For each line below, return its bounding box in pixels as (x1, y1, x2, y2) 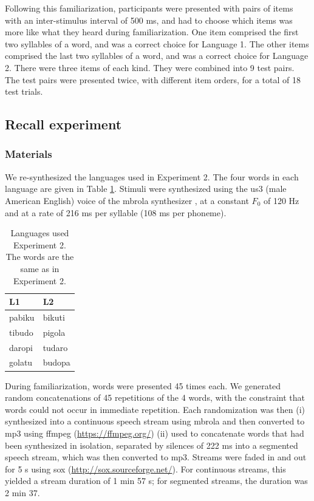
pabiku (9, 310, 35, 323)
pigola (43, 325, 66, 338)
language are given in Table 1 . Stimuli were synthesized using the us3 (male (5, 182, 287, 195)
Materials (5, 146, 52, 162)
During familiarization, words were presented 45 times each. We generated (5, 379, 281, 392)
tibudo (9, 325, 33, 338)
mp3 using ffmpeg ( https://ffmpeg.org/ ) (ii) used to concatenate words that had (5, 426, 304, 439)
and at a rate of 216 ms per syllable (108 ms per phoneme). (5, 206, 227, 219)
